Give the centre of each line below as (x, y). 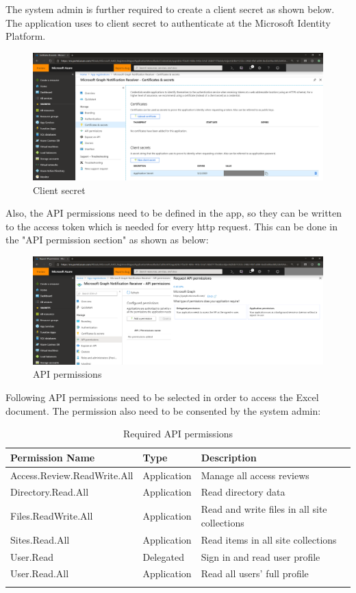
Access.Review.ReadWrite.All (72, 475)
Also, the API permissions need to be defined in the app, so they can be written (174, 213)
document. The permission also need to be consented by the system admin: (163, 410)
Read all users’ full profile (255, 573)
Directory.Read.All (50, 492)
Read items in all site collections (269, 539)
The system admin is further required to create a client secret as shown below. (170, 9)
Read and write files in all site (264, 509)
